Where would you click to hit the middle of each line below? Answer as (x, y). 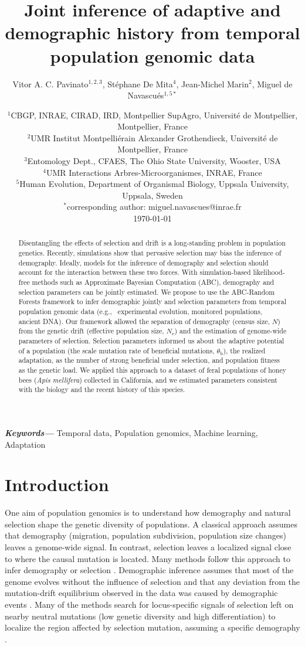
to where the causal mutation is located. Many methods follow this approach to (148, 558)
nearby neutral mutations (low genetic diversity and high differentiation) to (140, 616)
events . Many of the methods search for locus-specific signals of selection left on (149, 604)
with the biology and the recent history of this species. (102, 389)
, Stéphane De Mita (138, 84)
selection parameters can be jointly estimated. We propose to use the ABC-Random (147, 292)
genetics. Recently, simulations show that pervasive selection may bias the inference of (150, 253)
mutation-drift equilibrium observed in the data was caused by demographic (141, 593)
